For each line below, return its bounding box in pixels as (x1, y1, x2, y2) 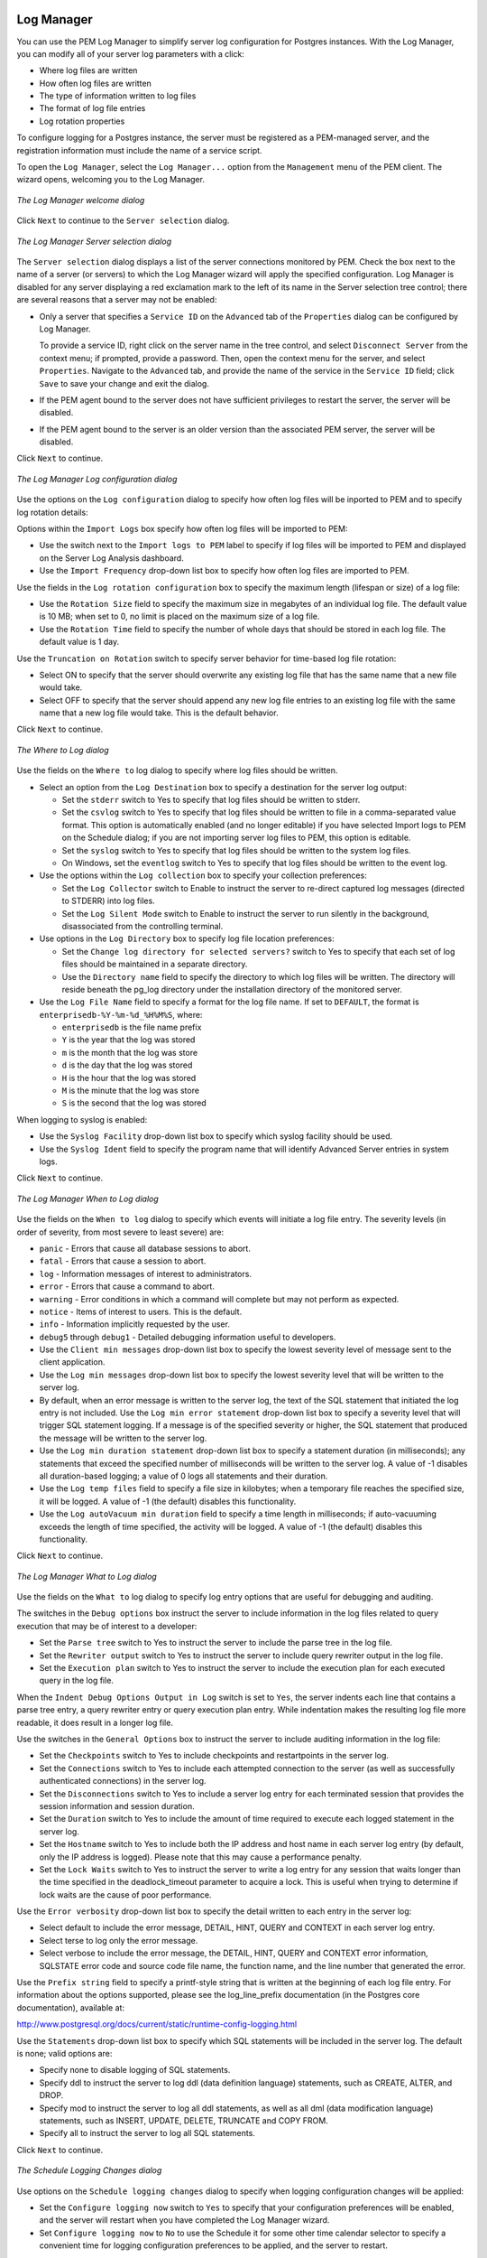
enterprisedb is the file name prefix (61, 1022, 202, 1033)
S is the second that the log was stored (61, 1097, 207, 1108)
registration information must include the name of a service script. (16, 145, 262, 155)
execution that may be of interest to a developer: (16, 1620, 198, 1631)
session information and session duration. (39, 1800, 195, 1811)
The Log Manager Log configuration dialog (16, 473, 178, 484)
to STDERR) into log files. (61, 895, 155, 907)
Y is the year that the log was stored (61, 1034, 196, 1045)
